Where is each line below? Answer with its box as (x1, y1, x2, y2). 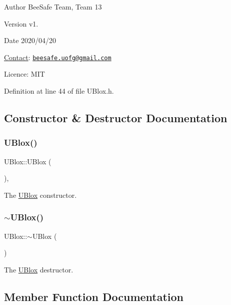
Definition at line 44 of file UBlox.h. (4, 86, 114, 96)
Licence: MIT (4, 69, 45, 79)
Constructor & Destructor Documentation (4, 110, 227, 126)
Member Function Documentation (4, 288, 184, 304)
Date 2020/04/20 (4, 35, 56, 46)
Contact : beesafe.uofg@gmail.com (4, 52, 111, 62)
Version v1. (4, 18, 38, 29)
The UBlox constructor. (4, 189, 77, 200)
